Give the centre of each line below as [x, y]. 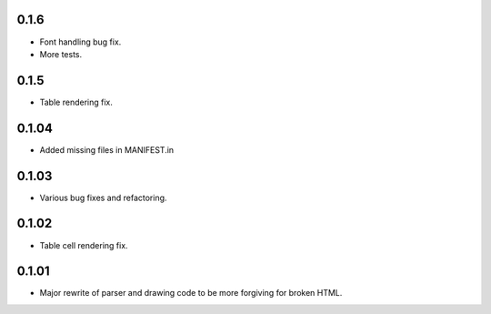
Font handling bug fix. [80, 42]
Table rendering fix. [76, 102]
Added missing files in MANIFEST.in [107, 149]
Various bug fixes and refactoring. [103, 198]
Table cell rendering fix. [84, 245]
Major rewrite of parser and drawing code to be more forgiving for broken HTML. [191, 293]
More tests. [61, 54]
